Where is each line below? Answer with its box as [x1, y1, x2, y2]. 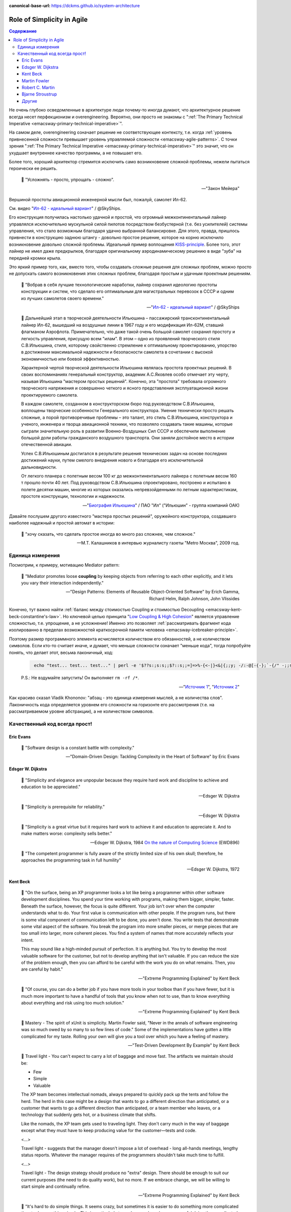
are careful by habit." [21, 966, 63, 972]
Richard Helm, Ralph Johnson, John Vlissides [149, 595, 240, 601]
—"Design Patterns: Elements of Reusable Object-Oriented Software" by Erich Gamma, [65, 589, 240, 595]
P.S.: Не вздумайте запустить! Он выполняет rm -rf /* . [21, 675, 139, 681]
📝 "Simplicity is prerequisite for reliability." [21, 804, 105, 810]
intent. [21, 937, 34, 943]
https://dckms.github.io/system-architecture [51, 3, 140, 8]
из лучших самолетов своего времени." [21, 295, 104, 301]
